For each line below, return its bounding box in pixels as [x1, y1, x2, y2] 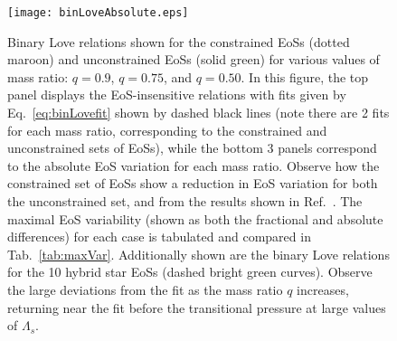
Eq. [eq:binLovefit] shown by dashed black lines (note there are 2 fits [7, 103, 390, 122]
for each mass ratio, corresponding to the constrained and [7, 120, 327, 139]
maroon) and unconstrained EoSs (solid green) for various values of [7, 50, 380, 69]
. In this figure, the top [241, 67, 369, 86]
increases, [297, 279, 349, 298]
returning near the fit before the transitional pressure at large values [7, 298, 386, 317]
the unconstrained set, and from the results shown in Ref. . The [7, 192, 363, 210]
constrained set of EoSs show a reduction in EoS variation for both [7, 174, 378, 193]
